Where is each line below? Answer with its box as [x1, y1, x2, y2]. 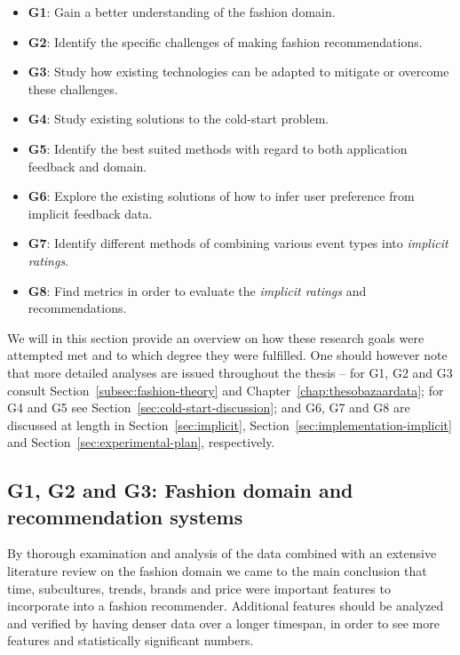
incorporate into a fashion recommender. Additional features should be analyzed [7, 596, 444, 615]
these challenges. [28, 79, 118, 98]
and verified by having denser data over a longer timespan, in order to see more [7, 613, 440, 632]
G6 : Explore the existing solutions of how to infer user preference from [28, 187, 415, 205]
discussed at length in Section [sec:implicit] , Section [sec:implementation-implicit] [7, 415, 452, 434]
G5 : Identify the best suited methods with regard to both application [28, 139, 408, 157]
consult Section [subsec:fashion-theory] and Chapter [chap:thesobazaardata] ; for [7, 380, 444, 399]
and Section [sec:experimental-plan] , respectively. [7, 433, 275, 451]
